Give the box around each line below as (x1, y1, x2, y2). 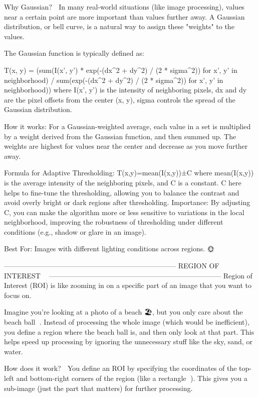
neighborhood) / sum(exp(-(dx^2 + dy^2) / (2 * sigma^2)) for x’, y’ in (4, 74, 223, 85)
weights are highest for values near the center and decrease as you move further (4, 141, 248, 151)
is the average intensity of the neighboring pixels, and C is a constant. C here (4, 177, 241, 187)
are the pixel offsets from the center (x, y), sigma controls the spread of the (4, 94, 235, 105)
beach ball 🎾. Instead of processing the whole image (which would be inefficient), (4, 317, 249, 327)
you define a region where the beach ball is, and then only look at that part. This (4, 326, 254, 337)
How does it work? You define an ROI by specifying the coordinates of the (4, 363, 237, 373)
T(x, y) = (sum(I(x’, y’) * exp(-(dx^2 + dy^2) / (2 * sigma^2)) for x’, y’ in (4, 64, 237, 75)
